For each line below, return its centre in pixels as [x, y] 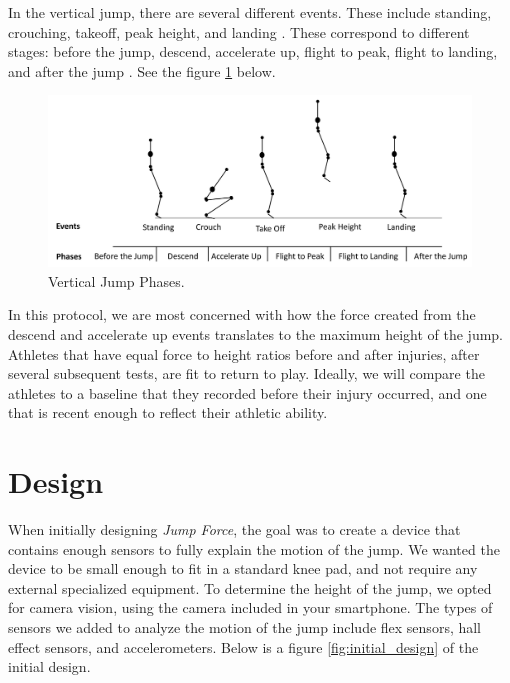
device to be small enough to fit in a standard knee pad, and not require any [243, 568]
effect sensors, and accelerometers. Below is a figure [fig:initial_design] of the [243, 646]
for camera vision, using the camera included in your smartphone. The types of [250, 607]
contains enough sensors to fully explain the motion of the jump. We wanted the [254, 548]
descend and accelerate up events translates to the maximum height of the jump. [256, 333]
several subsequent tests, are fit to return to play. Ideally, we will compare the [246, 373]
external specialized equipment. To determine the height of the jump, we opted [250, 587]
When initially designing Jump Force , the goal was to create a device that [234, 529]
